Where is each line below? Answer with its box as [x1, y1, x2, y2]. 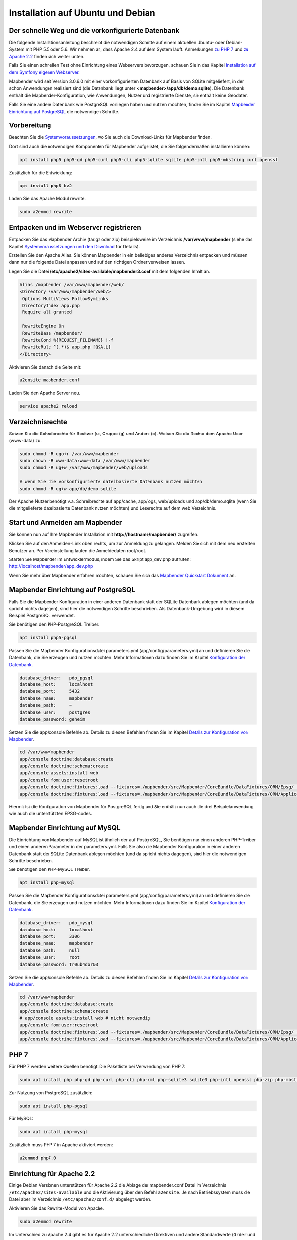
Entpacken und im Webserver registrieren [9, 223, 141, 232]
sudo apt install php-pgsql [19, 1103, 88, 1109]
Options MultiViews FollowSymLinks [22, 296, 109, 301]
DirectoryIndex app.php [22, 303, 80, 309]
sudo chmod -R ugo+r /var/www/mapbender [19, 451, 119, 456]
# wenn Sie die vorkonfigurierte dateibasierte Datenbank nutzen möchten [19, 479, 202, 485]
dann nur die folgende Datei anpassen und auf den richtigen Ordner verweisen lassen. [9, 259, 186, 265]
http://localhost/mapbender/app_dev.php [9, 563, 93, 569]
